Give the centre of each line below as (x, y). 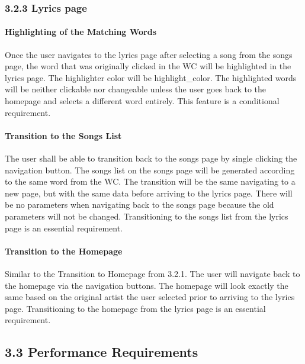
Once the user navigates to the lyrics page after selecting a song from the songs (149, 54)
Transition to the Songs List (63, 135)
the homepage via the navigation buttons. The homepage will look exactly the (147, 285)
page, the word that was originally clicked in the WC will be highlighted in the (148, 66)
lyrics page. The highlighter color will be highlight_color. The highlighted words (151, 77)
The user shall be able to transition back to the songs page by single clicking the (151, 158)
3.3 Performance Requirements (102, 352)
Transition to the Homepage (64, 251)
